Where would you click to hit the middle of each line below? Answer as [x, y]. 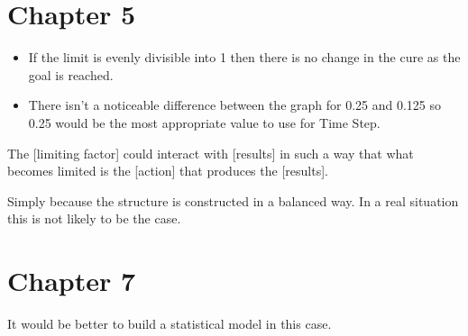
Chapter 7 [72, 281]
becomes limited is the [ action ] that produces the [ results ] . [168, 171]
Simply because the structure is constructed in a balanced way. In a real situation [233, 200]
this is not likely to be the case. [94, 218]
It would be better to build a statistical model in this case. [170, 323]
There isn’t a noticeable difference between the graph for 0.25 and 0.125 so [235, 105]
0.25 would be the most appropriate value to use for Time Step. [204, 122]
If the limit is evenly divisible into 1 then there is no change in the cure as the [244, 57]
